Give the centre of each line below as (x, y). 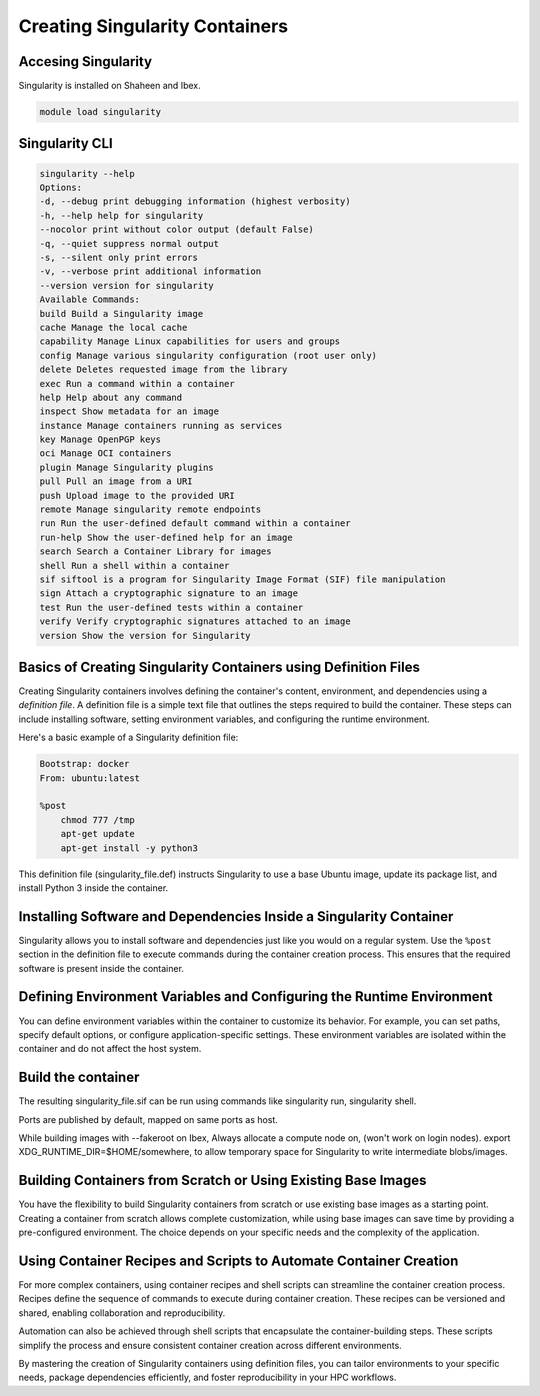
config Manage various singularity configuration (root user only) (208, 355)
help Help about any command (111, 397)
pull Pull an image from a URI (116, 481)
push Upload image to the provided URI (137, 495)
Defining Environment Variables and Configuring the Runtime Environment (256, 996)
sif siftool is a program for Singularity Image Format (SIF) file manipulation (242, 579)
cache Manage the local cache (113, 327)
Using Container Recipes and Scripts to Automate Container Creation (238, 1260)
